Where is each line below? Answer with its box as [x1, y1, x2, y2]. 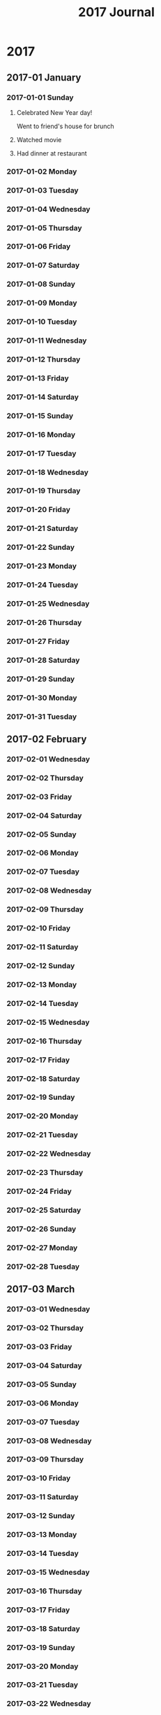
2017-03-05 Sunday [6, 1379, 77, 1389]
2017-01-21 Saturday [6, 523, 79, 533]
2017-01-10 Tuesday [6, 317, 77, 326]
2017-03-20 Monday [6, 1661, 79, 1671]
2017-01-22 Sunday [6, 542, 75, 552]
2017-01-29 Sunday [6, 674, 75, 684]
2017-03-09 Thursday [6, 1454, 84, 1464]
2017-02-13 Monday [6, 979, 77, 989]
